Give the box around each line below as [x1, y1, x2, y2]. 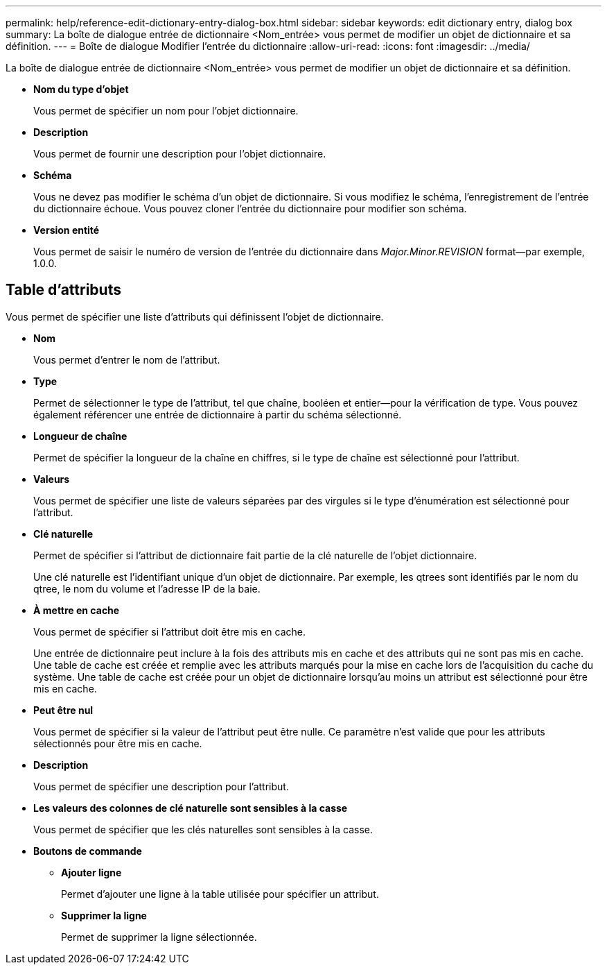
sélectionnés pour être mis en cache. [33, 737, 202, 749]
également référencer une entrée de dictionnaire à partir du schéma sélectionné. [33, 408, 402, 420]
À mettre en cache [33, 604, 120, 616]
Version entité [33, 224, 100, 236]
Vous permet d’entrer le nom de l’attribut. [33, 353, 220, 366]
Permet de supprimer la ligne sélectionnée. [61, 930, 257, 943]
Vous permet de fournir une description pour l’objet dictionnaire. [33, 148, 326, 160]
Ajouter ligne [61, 866, 122, 878]
